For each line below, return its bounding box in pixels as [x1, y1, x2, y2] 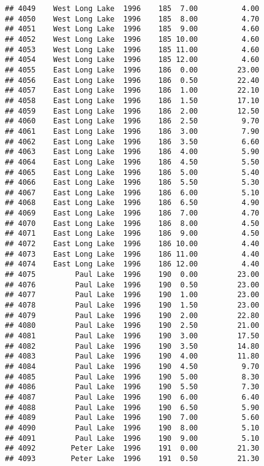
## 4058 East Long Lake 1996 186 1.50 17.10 [5, 96, 260, 105]
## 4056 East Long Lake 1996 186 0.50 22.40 [5, 76, 260, 85]
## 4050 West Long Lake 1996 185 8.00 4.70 [5, 14, 260, 23]
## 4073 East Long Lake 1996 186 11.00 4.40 [5, 249, 260, 258]
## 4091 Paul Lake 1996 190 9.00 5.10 [5, 433, 260, 443]
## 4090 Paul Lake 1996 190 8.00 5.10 [5, 423, 260, 432]
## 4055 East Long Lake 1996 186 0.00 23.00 [5, 65, 260, 74]
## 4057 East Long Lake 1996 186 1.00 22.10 [5, 86, 260, 95]
